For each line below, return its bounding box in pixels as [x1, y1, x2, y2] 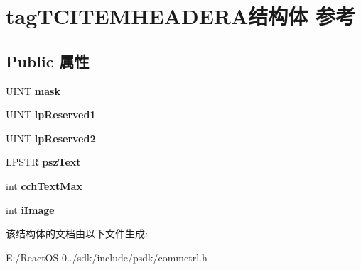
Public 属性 [6, 50, 90, 72]
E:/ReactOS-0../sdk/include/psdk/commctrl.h [6, 249, 208, 264]
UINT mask [6, 83, 60, 98]
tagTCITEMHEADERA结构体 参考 [6, 1, 356, 30]
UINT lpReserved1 [6, 107, 96, 122]
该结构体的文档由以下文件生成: [6, 226, 148, 241]
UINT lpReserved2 [6, 130, 96, 145]
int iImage [6, 202, 55, 217]
